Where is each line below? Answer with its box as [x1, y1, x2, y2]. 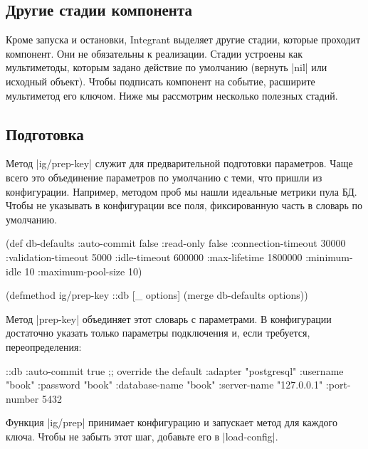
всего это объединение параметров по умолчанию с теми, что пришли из [6, 169, 322, 184]
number [6, 391, 39, 406]
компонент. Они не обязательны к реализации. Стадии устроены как [6, 46, 303, 60]
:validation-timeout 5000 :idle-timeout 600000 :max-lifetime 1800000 [6, 249, 303, 264]
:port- [325, 377, 351, 392]
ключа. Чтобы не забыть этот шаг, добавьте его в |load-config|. [6, 428, 278, 443]
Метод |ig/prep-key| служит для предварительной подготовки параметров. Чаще [6, 156, 353, 171]
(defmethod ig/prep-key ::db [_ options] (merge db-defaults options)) [6, 287, 308, 302]
